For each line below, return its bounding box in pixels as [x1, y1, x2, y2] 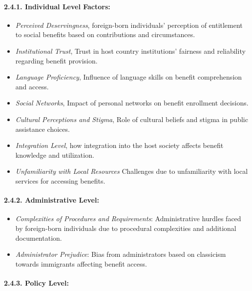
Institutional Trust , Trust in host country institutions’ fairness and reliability [15, 45, 246, 56]
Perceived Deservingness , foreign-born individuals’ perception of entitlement [15, 20, 243, 30]
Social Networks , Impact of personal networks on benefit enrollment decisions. [15, 98, 249, 108]
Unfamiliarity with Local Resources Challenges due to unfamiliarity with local [15, 166, 248, 176]
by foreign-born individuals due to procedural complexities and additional [15, 223, 236, 233]
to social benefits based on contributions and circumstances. [15, 29, 195, 40]
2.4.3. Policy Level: [4, 277, 69, 288]
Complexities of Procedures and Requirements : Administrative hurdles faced [15, 213, 241, 224]
